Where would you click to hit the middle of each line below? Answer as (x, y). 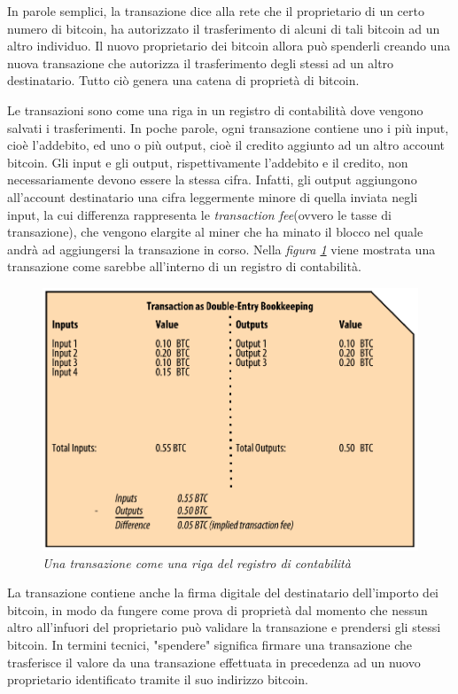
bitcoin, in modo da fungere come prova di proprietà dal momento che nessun (217, 609)
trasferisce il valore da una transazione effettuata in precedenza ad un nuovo (214, 662)
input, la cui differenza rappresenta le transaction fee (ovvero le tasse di (199, 214)
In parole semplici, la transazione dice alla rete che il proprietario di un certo (216, 11)
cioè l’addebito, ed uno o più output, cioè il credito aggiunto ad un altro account (226, 145)
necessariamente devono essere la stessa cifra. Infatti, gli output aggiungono (212, 179)
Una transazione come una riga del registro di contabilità (197, 562)
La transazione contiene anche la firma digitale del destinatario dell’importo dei (223, 593)
